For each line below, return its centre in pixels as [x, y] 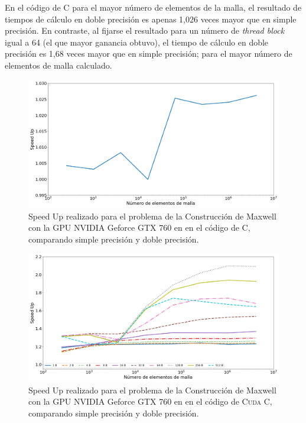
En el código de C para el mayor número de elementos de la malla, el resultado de [153, 7]
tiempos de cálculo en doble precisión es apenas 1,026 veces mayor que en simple [151, 19]
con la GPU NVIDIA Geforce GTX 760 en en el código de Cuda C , [150, 401]
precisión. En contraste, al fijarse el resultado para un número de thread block [145, 30]
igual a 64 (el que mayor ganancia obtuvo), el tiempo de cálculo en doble [137, 42]
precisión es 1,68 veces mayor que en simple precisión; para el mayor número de [149, 54]
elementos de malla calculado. [58, 65]
